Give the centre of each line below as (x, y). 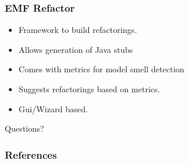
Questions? (24, 128)
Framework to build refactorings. (78, 30)
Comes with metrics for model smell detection (101, 69)
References (31, 154)
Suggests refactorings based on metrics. (89, 89)
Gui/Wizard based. (53, 108)
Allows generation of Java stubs (76, 49)
